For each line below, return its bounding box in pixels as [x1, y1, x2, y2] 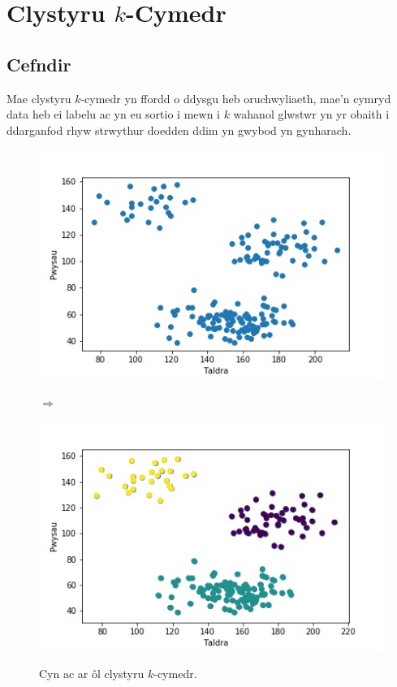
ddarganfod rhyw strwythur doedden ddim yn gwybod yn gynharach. [6, 121, 352, 138]
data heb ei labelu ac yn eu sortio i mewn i [6, 106, 220, 123]
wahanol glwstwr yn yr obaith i [233, 106, 390, 123]
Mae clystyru [6, 89, 71, 106]
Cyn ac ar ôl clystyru [39, 665, 145, 682]
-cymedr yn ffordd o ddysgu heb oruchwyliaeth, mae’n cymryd [80, 89, 391, 106]
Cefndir [6, 51, 71, 76]
